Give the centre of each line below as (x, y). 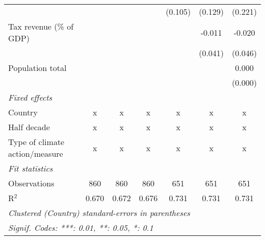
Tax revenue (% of (41, 26)
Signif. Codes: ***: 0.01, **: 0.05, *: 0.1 (81, 227)
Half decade (29, 127)
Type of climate (36, 142)
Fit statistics (31, 168)
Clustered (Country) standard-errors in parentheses (99, 213)
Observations (31, 183)
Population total (37, 68)
